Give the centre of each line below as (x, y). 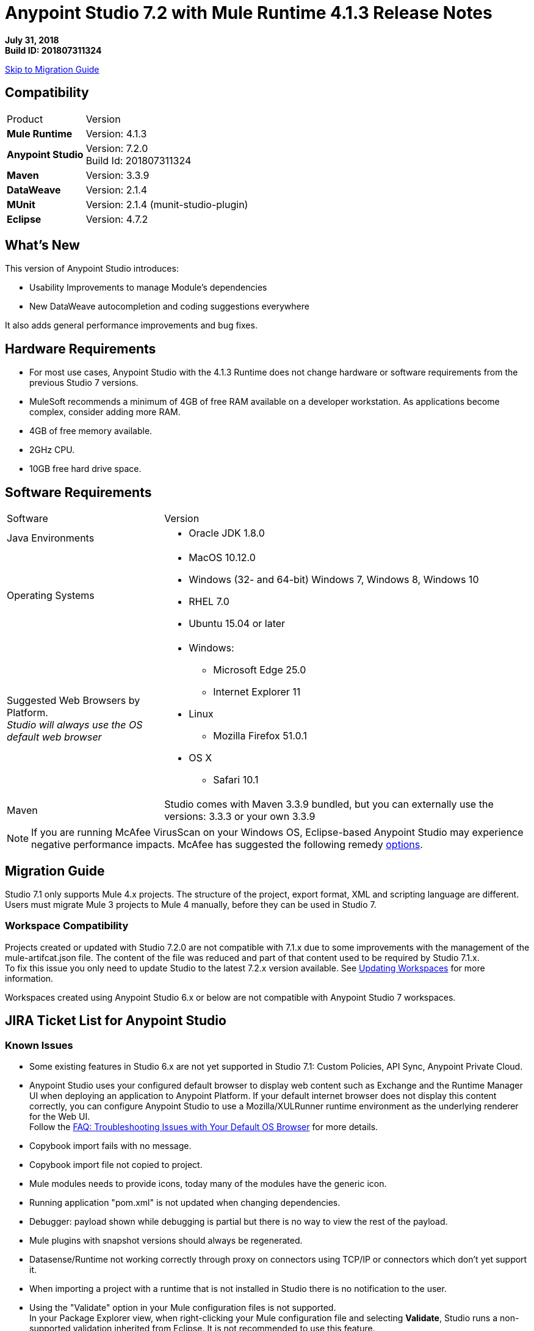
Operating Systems (51, 596)
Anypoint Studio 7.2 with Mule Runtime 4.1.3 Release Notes (249, 13)
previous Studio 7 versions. (84, 383)
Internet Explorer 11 (257, 692)
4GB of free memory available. (91, 431)
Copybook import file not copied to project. (116, 1164)
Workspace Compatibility (67, 926)
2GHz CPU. (52, 450)
